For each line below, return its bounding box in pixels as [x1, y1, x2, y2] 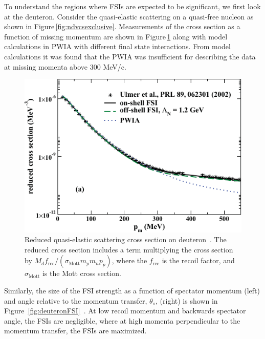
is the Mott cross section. [42, 268, 121, 279]
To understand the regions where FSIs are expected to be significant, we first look [4, 1, 261, 11]
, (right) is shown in [156, 295, 218, 306]
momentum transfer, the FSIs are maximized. [4, 325, 147, 336]
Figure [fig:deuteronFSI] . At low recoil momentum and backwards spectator [4, 305, 246, 316]
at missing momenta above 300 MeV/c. [4, 61, 126, 72]
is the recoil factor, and [162, 255, 235, 266]
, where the [112, 255, 147, 266]
